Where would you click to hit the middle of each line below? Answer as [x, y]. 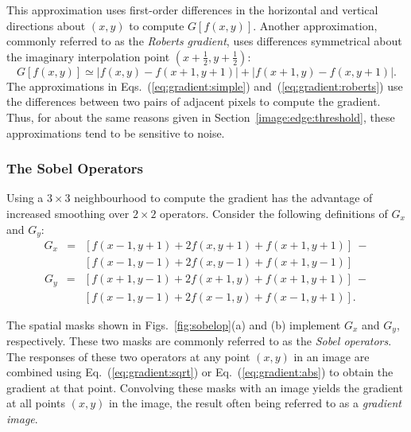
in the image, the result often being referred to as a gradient [255, 403]
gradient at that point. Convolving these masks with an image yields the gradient [205, 387]
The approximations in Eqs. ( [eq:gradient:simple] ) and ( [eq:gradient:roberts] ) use [205, 86]
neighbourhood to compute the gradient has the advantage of [223, 198]
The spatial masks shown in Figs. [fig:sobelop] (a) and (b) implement [174, 324]
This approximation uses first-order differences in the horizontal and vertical [192, 10]
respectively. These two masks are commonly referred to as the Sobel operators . [199, 341]
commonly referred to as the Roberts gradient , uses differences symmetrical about [204, 41]
